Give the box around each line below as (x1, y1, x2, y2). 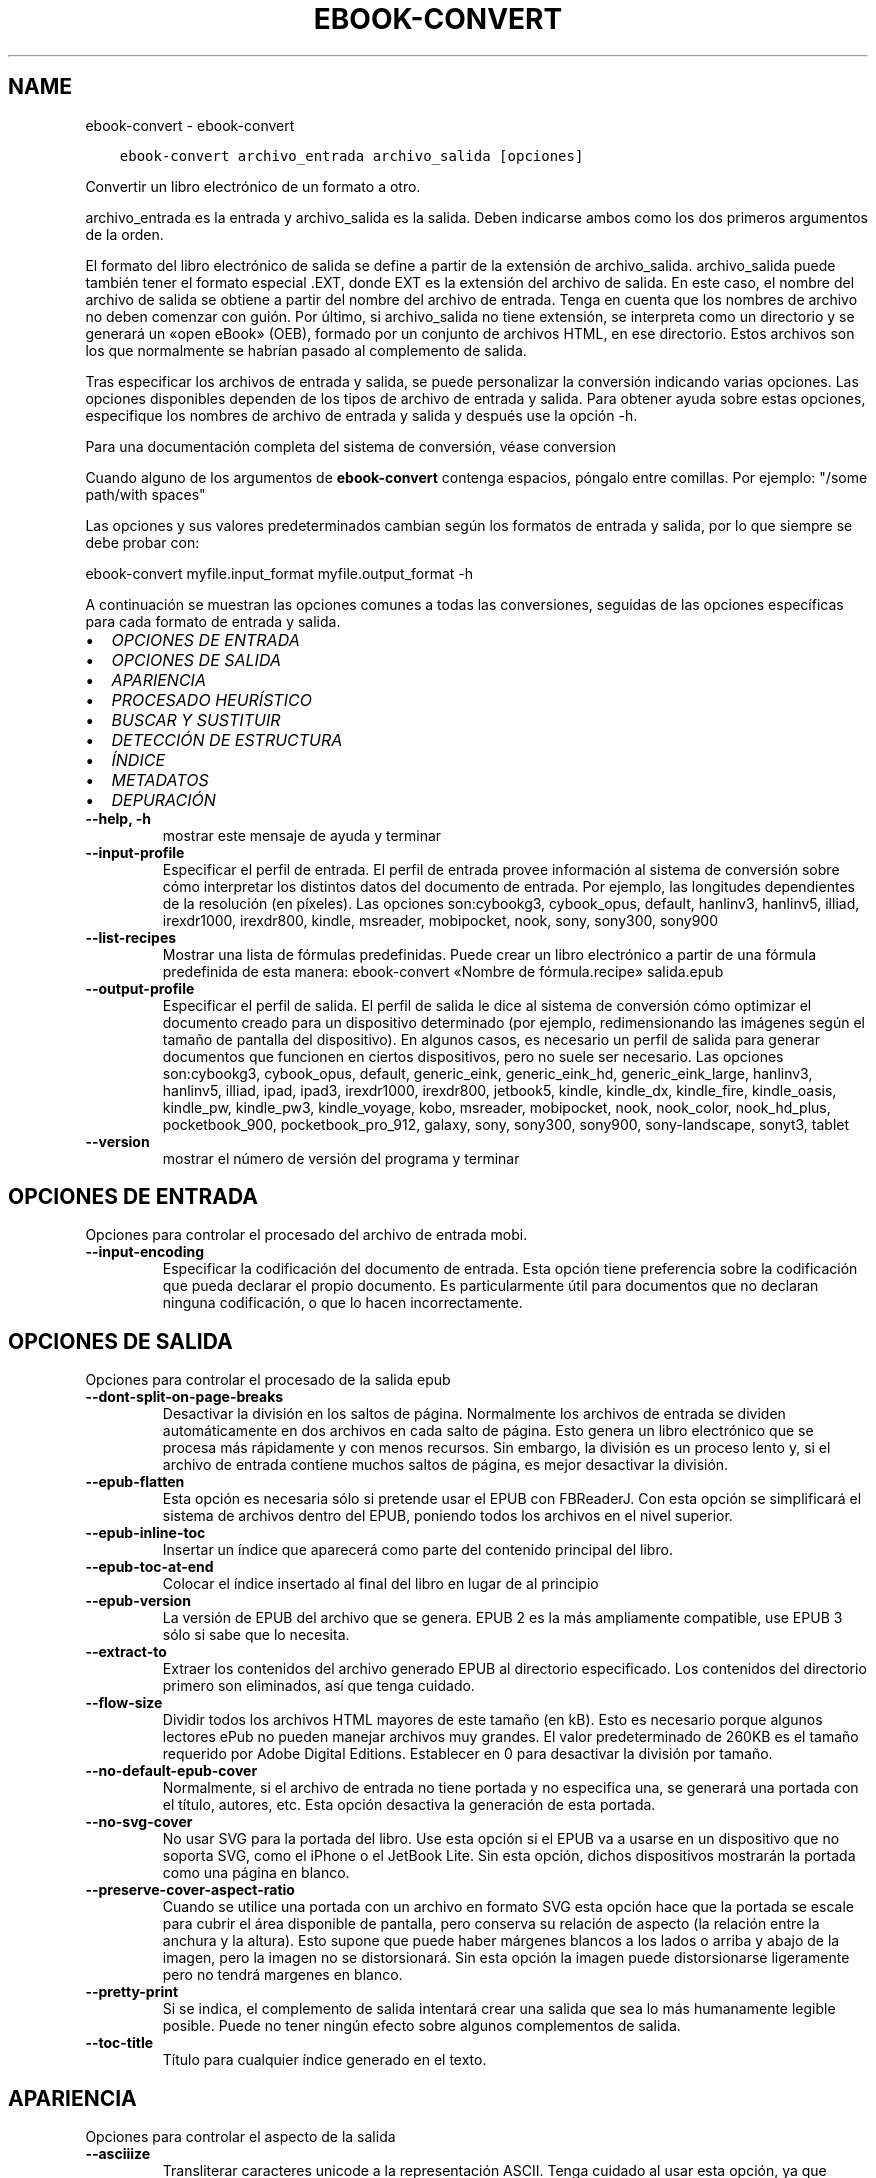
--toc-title (85, 2034, 154, 2052)
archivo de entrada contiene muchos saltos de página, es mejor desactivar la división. (162, 1456, 729, 1474)
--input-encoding (85, 1243, 205, 1261)
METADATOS (111, 769, 209, 790)
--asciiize (85, 2145, 151, 2163)
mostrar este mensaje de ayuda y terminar (162, 826, 442, 844)
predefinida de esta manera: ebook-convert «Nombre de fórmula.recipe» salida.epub (162, 962, 724, 980)
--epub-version (85, 1592, 191, 1610)
